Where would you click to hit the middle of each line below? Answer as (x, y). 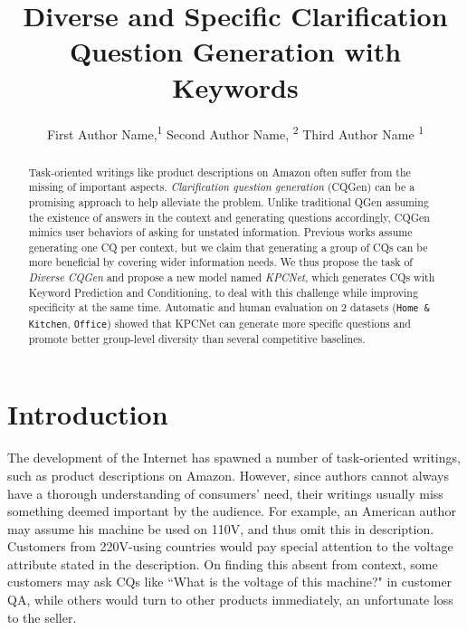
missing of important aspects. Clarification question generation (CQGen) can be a (222, 187)
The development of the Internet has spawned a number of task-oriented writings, (234, 458)
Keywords (235, 86)
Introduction (88, 414)
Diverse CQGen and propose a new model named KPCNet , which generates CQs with (232, 277)
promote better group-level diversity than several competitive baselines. (197, 338)
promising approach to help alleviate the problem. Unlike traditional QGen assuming (229, 201)
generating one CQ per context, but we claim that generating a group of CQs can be (228, 247)
